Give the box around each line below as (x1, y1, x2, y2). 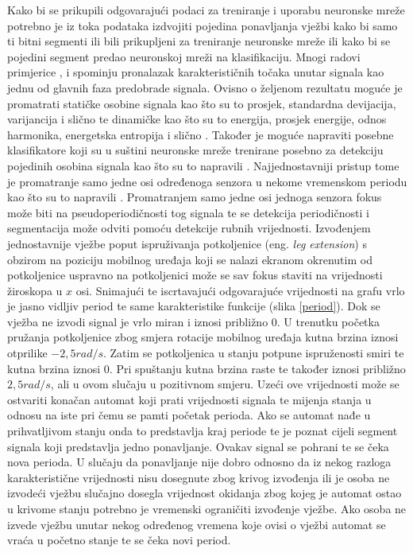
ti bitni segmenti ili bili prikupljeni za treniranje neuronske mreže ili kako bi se (7, 33, 391, 49)
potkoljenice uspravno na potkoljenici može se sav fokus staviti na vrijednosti (7, 267, 383, 283)
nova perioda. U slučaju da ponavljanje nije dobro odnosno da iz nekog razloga (7, 454, 392, 470)
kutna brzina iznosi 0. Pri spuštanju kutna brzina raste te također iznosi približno (7, 360, 406, 376)
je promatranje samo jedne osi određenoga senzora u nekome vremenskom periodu (7, 173, 407, 189)
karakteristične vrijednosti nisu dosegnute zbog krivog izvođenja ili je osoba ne (7, 469, 390, 485)
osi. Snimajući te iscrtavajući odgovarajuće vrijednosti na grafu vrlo (75, 282, 405, 298)
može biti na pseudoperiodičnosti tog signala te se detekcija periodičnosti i (7, 204, 369, 220)
